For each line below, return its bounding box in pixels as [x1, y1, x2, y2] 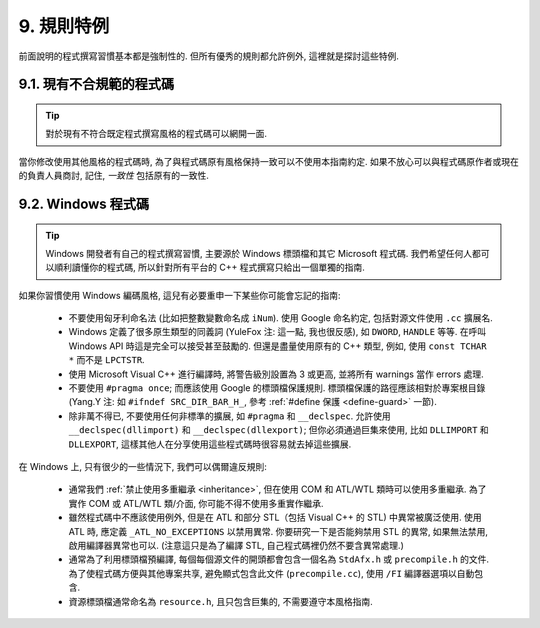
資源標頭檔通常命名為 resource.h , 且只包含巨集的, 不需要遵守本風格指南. [68, 595, 374, 607]
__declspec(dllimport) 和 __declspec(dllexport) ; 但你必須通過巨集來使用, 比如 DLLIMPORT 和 [68, 424, 489, 436]
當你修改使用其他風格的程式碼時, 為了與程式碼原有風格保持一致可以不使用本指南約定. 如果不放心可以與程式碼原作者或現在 [18, 155, 519, 167]
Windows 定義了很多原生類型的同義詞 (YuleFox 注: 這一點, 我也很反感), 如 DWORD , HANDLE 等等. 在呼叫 [68, 326, 487, 338]
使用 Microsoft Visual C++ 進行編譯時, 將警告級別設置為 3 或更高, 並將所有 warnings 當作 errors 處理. [68, 368, 484, 380]
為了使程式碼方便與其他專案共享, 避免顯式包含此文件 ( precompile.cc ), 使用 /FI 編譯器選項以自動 [68, 567, 475, 579]
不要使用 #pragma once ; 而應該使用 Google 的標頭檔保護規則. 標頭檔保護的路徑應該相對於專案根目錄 [68, 382, 486, 394]
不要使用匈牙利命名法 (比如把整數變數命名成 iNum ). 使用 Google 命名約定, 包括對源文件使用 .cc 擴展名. [68, 312, 494, 324]
